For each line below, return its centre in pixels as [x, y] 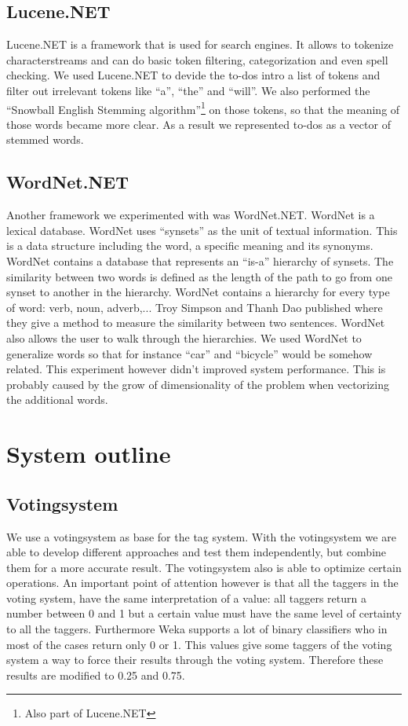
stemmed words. [45, 139]
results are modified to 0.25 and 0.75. [96, 675]
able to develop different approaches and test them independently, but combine [197, 552]
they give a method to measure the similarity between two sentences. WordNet [196, 323]
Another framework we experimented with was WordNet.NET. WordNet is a [191, 215]
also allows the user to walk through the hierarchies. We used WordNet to [184, 337]
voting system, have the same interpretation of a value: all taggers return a [186, 598]
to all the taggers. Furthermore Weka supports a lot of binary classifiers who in [197, 629]
